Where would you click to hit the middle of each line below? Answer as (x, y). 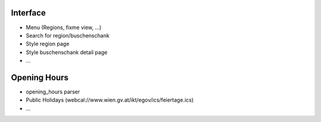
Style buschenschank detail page (67, 52)
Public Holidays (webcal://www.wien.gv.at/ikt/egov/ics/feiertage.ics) (110, 100)
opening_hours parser (53, 92)
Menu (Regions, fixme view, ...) (64, 27)
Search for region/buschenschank (68, 35)
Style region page (48, 44)
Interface (28, 13)
